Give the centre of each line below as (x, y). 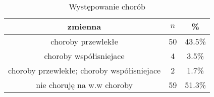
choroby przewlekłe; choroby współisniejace (85, 70)
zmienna (84, 26)
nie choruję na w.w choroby (84, 85)
